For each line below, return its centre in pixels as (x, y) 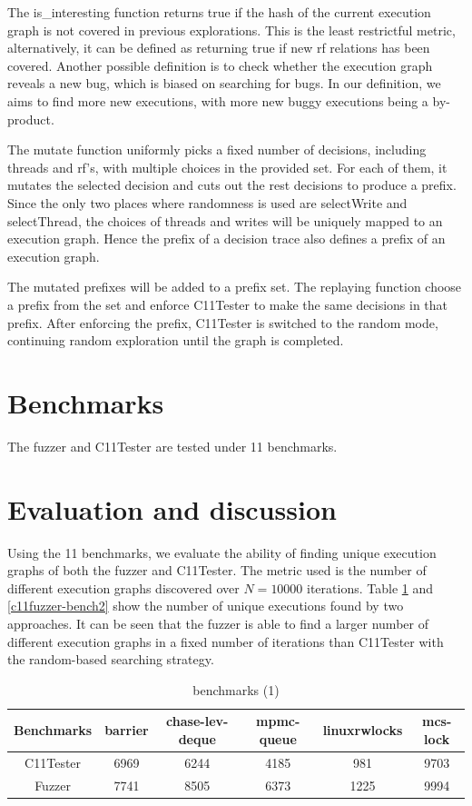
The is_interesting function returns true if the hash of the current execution (219, 12)
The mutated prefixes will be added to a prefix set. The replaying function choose (235, 287)
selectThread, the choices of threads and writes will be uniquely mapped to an (225, 220)
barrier (127, 730)
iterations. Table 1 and (370, 587)
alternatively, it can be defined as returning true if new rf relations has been (219, 48)
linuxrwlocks (363, 730)
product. (31, 119)
